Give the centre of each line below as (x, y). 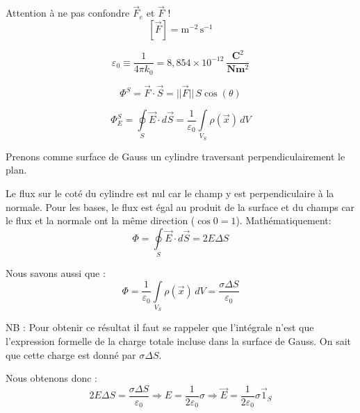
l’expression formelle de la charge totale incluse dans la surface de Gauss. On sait (179, 341)
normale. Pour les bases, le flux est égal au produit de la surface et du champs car (180, 206)
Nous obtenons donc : (51, 378)
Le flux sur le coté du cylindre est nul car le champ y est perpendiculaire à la (170, 193)
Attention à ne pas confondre (68, 13)
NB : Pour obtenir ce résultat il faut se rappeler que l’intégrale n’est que (160, 327)
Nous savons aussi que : (56, 273)
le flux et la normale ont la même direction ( (100, 220)
